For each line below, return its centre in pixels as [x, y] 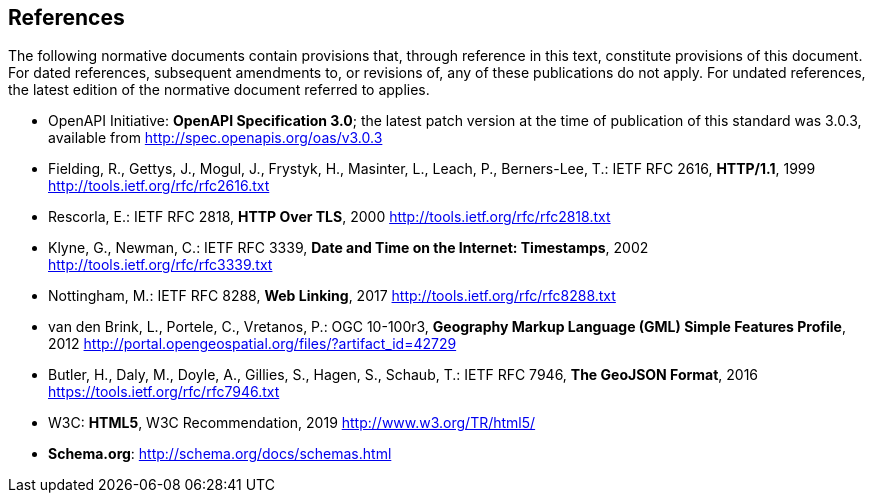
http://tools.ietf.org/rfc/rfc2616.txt [159, 186]
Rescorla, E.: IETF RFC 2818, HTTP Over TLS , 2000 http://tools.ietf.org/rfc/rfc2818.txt [329, 217]
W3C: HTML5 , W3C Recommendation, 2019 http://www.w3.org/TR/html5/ [292, 423]
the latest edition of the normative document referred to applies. [219, 90]
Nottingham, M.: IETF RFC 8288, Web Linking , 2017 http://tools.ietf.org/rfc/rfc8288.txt [332, 296]
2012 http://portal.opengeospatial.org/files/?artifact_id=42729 [252, 344]
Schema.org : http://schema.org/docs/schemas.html [220, 454]
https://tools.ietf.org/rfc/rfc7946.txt [164, 392]
